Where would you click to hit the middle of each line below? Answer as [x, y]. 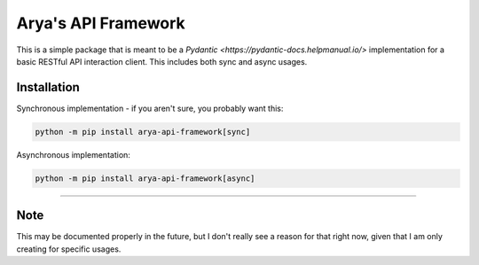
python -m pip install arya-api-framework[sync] [143, 132]
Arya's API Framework [101, 23]
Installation [48, 87]
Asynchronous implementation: [73, 154]
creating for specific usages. [69, 249]
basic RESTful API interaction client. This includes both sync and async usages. [162, 61]
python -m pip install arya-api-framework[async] [145, 178]
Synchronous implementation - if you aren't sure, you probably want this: [150, 108]
